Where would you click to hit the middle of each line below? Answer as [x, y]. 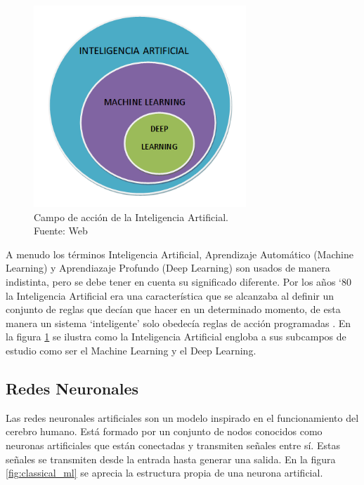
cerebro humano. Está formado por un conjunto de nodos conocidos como [164, 431]
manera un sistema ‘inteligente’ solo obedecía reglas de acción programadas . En [178, 323]
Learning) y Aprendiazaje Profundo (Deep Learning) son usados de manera [168, 268]
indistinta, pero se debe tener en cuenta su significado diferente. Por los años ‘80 [178, 282]
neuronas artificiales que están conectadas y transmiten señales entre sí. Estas [173, 445]
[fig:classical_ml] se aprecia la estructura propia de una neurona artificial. [164, 473]
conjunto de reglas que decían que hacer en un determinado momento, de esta [173, 309]
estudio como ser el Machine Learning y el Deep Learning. [131, 351]
